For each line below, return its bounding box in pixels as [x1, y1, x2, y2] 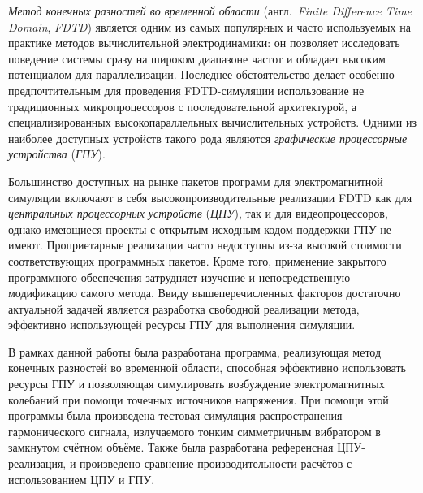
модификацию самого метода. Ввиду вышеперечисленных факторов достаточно [8, 284, 401, 301]
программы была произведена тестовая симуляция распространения [8, 407, 343, 424]
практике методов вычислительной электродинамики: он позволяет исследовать [8, 34, 400, 51]
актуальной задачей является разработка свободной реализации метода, [8, 300, 360, 317]
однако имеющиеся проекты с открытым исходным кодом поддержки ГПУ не [8, 220, 391, 237]
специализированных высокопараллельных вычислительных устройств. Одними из [8, 114, 417, 131]
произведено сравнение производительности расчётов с [80, 455, 352, 472]
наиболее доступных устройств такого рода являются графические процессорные [8, 129, 408, 146]
